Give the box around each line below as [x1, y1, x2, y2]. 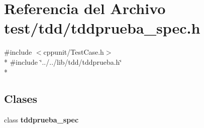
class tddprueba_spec [4, 114, 79, 125]
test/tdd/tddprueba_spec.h [4, 18, 200, 38]
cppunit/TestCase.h [43, 47, 104, 57]
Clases [4, 91, 38, 106]
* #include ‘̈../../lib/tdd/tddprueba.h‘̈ [4, 56, 122, 67]
